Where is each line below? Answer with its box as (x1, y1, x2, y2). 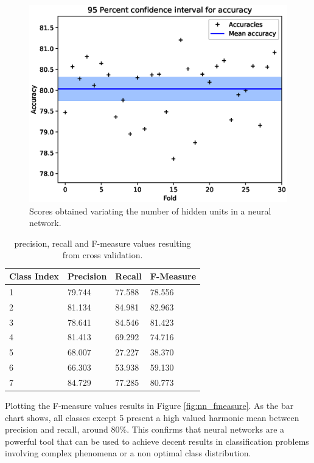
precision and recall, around (5, 423, 108, 436)
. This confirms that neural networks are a (127, 423, 285, 436)
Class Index (9, 270, 59, 282)
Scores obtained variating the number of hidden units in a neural (29, 204, 271, 217)
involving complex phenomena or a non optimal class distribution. (5, 447, 251, 459)
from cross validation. (62, 249, 143, 261)
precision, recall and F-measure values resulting (14, 236, 191, 249)
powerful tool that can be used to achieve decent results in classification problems (5, 434, 309, 447)
